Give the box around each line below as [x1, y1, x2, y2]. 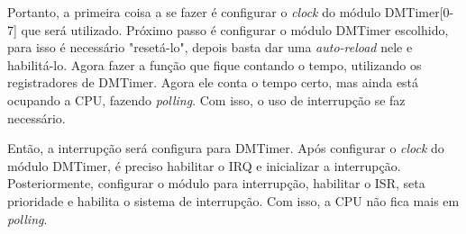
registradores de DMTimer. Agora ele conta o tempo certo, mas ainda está [7, 73, 419, 92]
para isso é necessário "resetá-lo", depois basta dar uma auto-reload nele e [7, 38, 413, 57]
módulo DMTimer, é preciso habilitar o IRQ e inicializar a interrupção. [7, 156, 401, 175]
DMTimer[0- [384, 3, 454, 21]
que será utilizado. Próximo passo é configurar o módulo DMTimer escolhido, [21, 20, 449, 39]
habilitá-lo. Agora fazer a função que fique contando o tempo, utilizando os [7, 55, 422, 74]
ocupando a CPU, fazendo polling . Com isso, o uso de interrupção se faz [7, 90, 406, 109]
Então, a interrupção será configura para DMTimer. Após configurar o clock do [7, 139, 444, 157]
